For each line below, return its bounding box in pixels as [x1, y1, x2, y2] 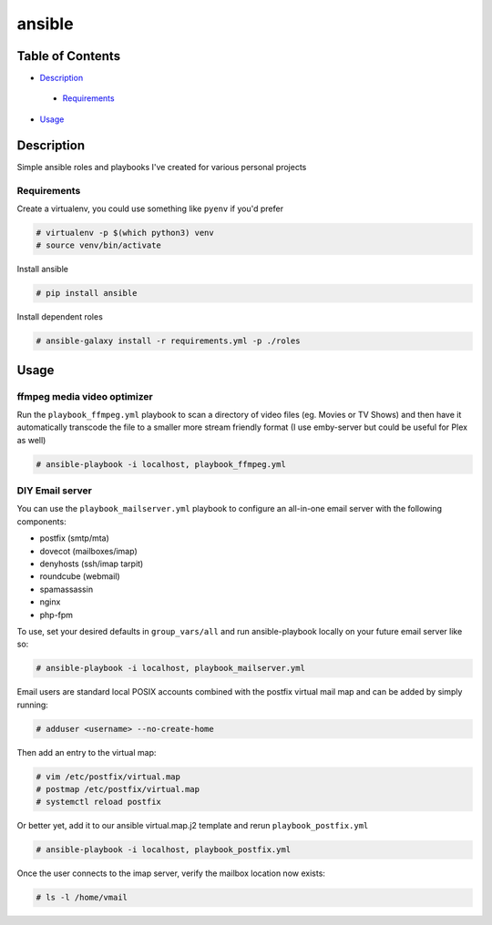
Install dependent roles [16, 311, 104, 322]
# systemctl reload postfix [36, 797, 161, 808]
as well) [16, 434, 46, 445]
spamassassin [39, 584, 94, 595]
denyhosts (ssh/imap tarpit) [39, 558, 144, 569]
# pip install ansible [36, 288, 138, 299]
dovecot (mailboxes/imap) [39, 545, 138, 556]
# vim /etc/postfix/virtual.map [36, 771, 181, 782]
